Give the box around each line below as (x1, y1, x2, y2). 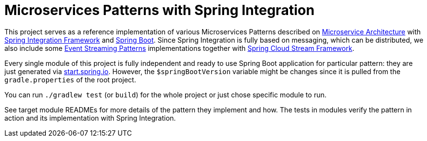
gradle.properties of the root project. (4, 75, 136, 84)
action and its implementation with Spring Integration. (4, 113, 176, 122)
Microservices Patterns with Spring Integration (4, 2, 315, 18)
